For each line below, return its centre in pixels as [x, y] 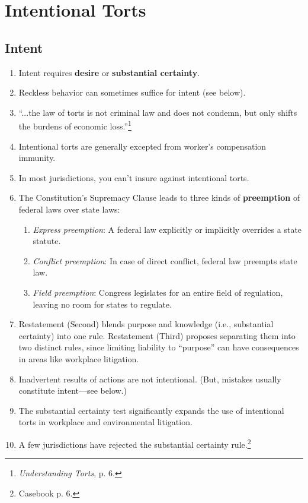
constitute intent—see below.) [73, 390]
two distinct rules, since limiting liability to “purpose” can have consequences [159, 347]
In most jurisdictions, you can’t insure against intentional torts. [134, 177]
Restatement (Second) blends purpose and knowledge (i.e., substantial [146, 324]
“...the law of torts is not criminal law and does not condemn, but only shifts [158, 112]
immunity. [37, 158]
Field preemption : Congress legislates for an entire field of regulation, [158, 292]
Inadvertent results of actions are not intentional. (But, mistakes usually [150, 379]
